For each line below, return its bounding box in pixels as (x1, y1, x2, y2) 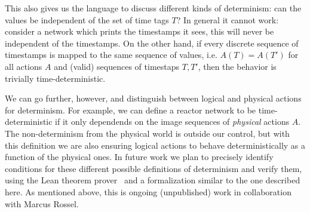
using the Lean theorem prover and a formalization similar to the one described (5, 174, 300, 186)
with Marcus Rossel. (5, 197, 79, 210)
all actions (5, 60, 42, 72)
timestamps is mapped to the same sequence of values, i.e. (5, 48, 217, 61)
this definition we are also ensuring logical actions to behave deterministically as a (5, 139, 306, 151)
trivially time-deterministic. (5, 72, 106, 84)
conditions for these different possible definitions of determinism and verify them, (5, 162, 302, 174)
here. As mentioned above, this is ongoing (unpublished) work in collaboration (5, 185, 291, 198)
